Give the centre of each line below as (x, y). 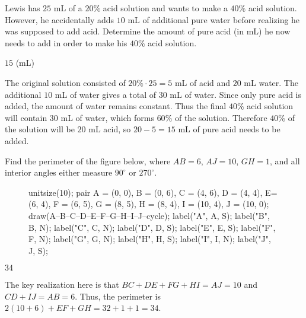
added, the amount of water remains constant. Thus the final (116, 106)
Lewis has (23, 8)
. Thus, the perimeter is (118, 296)
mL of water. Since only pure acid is (235, 94)
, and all (285, 160)
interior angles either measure (59, 172)
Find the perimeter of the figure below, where (88, 160)
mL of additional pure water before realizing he (214, 19)
